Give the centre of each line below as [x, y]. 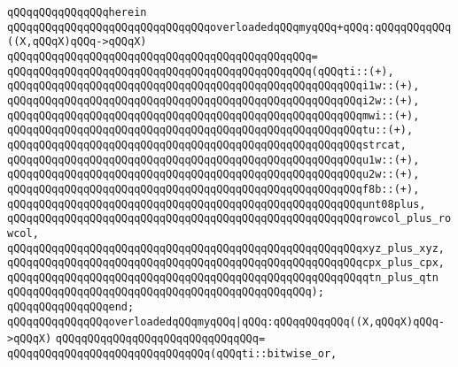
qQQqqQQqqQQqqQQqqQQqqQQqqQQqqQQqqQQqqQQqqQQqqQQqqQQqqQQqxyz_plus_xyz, [226, 248]
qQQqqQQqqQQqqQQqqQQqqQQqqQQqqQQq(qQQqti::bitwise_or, [172, 354]
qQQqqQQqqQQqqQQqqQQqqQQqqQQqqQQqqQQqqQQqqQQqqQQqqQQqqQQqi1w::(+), [213, 86]
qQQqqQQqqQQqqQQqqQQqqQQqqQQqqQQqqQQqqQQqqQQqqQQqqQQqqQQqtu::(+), [210, 130]
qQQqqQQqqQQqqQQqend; [71, 307]
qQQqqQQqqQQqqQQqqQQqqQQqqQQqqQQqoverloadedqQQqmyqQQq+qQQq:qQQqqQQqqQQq [229, 27]
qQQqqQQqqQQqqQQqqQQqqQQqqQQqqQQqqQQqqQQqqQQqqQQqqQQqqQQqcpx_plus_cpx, [226, 263]
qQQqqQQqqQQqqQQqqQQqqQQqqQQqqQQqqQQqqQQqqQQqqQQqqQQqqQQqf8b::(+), [213, 189]
